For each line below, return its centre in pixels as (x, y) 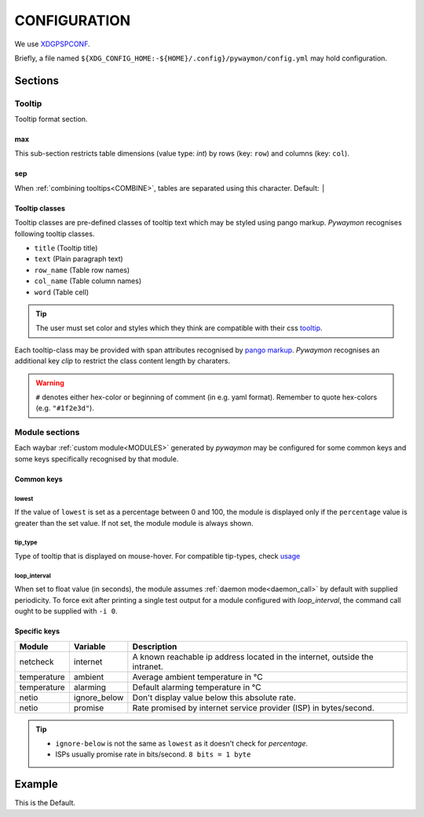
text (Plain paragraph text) (79, 259)
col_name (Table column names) (88, 281)
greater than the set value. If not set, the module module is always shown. (134, 523)
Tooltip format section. (51, 119)
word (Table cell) (62, 292)
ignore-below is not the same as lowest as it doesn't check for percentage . (182, 743)
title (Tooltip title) (66, 248)
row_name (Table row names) (82, 270)
